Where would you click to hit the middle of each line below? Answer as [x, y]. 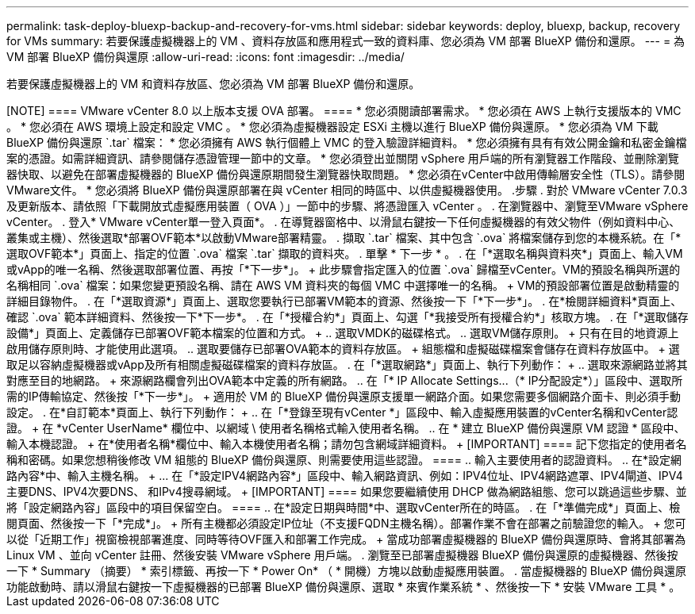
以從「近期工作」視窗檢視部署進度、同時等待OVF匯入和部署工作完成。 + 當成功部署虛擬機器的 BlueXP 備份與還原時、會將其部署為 [346, 539]
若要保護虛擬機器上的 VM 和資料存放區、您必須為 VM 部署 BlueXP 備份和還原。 [213, 84]
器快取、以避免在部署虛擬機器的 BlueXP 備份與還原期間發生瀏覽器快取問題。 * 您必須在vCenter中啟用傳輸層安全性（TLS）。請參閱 [346, 174]
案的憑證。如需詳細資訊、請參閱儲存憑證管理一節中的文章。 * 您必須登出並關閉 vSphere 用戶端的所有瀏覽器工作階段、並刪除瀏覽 [343, 158]
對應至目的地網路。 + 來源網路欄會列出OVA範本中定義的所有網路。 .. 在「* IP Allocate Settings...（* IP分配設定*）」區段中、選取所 [345, 380]
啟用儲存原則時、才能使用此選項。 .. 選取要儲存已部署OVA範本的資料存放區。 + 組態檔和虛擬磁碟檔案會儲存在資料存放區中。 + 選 [343, 349]
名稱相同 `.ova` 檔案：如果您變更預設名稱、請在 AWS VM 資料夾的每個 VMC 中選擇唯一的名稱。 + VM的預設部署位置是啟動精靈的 [343, 285]
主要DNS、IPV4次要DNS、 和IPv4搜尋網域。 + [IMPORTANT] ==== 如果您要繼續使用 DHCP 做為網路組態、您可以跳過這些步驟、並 [347, 491]
